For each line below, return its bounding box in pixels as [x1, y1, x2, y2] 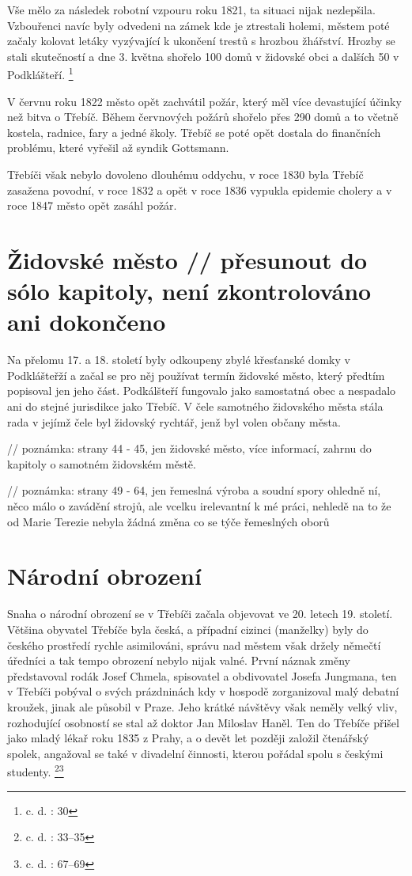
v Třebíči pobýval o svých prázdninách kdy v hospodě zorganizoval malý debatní [7, 683, 399, 700]
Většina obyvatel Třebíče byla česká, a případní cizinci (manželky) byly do [7, 620, 369, 637]
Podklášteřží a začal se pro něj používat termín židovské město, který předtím [7, 366, 385, 383]
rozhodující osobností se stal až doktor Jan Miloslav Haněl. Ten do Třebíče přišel [7, 714, 399, 730]
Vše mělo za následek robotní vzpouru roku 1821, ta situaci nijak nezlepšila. [7, 2, 376, 17]
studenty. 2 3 [7, 761, 64, 779]
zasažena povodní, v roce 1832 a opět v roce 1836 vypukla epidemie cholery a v [7, 181, 392, 198]
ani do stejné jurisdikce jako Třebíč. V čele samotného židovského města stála [7, 398, 384, 415]
